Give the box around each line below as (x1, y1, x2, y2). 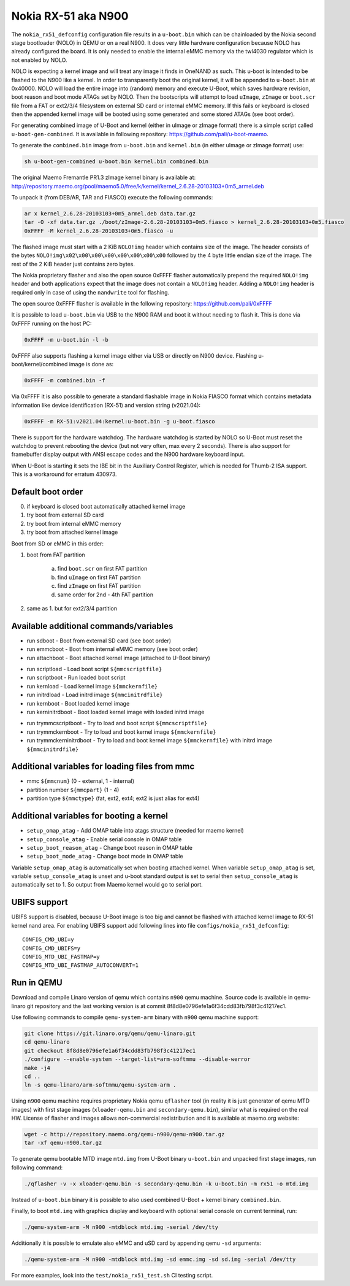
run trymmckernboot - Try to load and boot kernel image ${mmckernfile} (26, 728, 216, 736)
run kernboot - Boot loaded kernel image (26, 699, 130, 707)
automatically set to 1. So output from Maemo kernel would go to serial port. (11, 881, 204, 888)
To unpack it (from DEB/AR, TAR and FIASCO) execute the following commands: (11, 193, 213, 201)
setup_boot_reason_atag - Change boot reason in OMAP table (26, 844, 193, 851)
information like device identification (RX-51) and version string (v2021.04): (11, 401, 201, 409)
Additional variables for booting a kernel (11, 810, 169, 822)
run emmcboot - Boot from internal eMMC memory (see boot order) (26, 645, 199, 653)
